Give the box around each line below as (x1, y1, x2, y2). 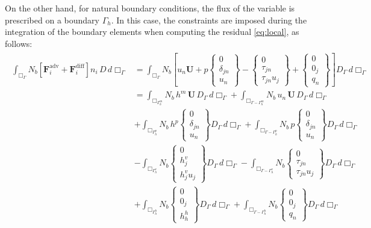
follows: (5, 37, 33, 49)
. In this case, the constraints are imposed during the (111, 13, 307, 26)
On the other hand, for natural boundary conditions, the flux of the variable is (5, 2, 295, 14)
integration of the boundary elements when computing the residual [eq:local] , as (5, 25, 299, 38)
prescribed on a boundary (5, 13, 99, 26)
